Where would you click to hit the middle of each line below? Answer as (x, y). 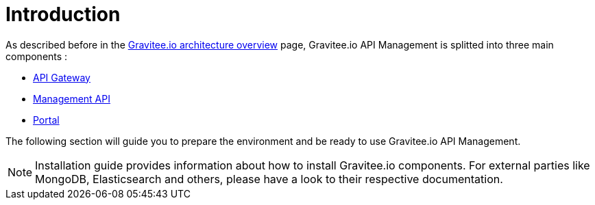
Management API (72, 98)
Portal (46, 120)
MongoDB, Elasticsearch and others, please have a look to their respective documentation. (269, 179)
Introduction (63, 14)
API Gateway (62, 77)
